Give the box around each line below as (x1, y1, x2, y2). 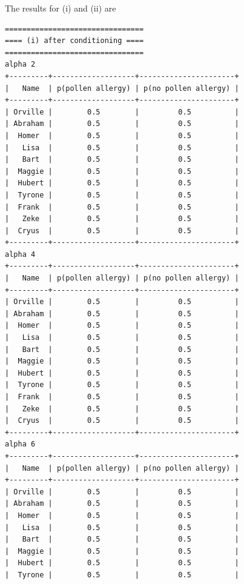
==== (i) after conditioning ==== (5, 36, 144, 45)
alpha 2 (5, 60, 36, 69)
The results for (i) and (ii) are (5, 2, 116, 14)
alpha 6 (5, 440, 36, 449)
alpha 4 (5, 250, 36, 259)
